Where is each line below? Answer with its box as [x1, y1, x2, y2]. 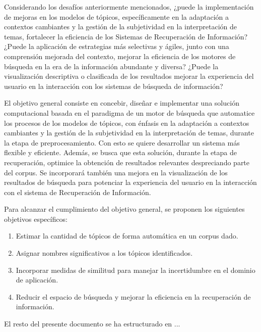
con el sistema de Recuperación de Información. [4, 186, 151, 197]
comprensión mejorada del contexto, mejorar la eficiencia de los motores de [4, 51, 236, 61]
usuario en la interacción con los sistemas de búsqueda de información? [4, 80, 223, 91]
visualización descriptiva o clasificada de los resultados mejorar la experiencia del [4, 71, 254, 81]
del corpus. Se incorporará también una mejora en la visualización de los [4, 167, 228, 177]
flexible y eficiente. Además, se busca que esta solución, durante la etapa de [4, 147, 237, 158]
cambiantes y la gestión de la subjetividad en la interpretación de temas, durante [4, 127, 254, 138]
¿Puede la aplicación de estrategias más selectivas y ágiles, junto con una [4, 41, 229, 52]
